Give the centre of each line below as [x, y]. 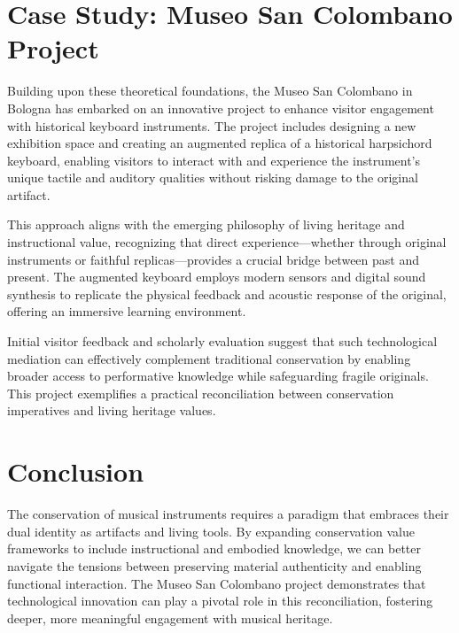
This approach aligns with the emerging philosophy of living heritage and [206, 224]
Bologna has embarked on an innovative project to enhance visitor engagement [221, 108]
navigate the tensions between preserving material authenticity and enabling [214, 565]
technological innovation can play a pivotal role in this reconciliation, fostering [220, 601]
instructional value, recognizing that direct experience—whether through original [227, 242]
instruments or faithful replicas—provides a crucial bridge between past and [213, 259]
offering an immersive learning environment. [127, 311]
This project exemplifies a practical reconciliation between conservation [201, 393]
